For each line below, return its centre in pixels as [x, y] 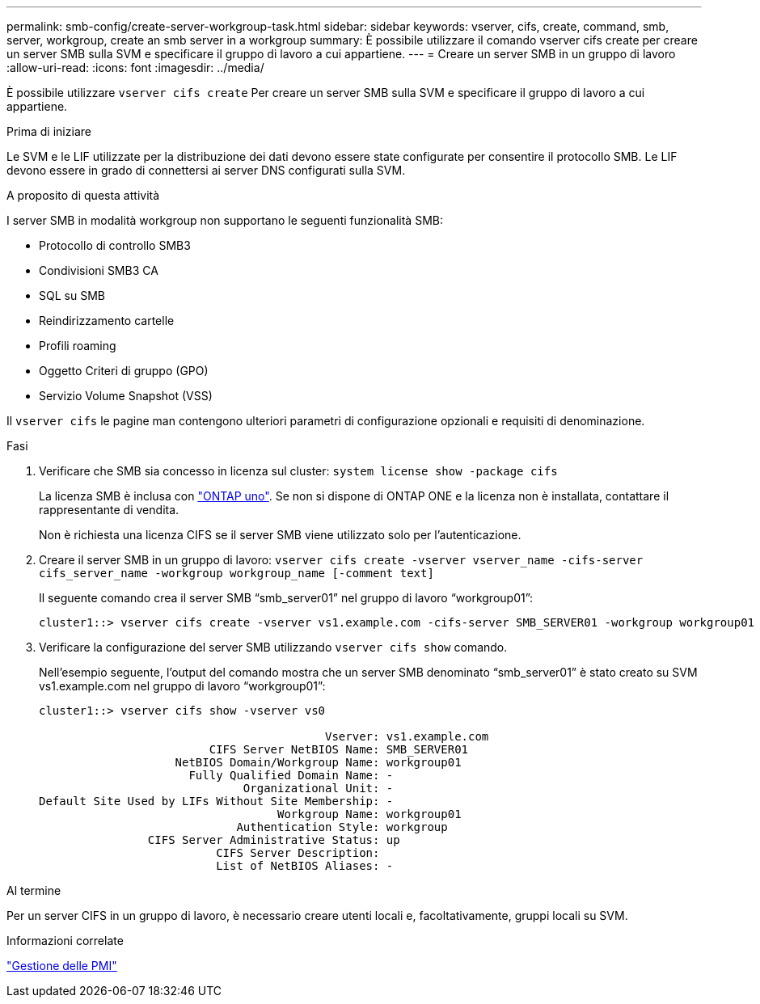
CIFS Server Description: [298, 853]
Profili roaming [78, 346]
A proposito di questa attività [83, 195]
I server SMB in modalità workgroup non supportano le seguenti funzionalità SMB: [225, 220]
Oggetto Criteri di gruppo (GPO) [124, 371]
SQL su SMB [72, 295]
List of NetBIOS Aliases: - [305, 866]
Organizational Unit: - [318, 788]
